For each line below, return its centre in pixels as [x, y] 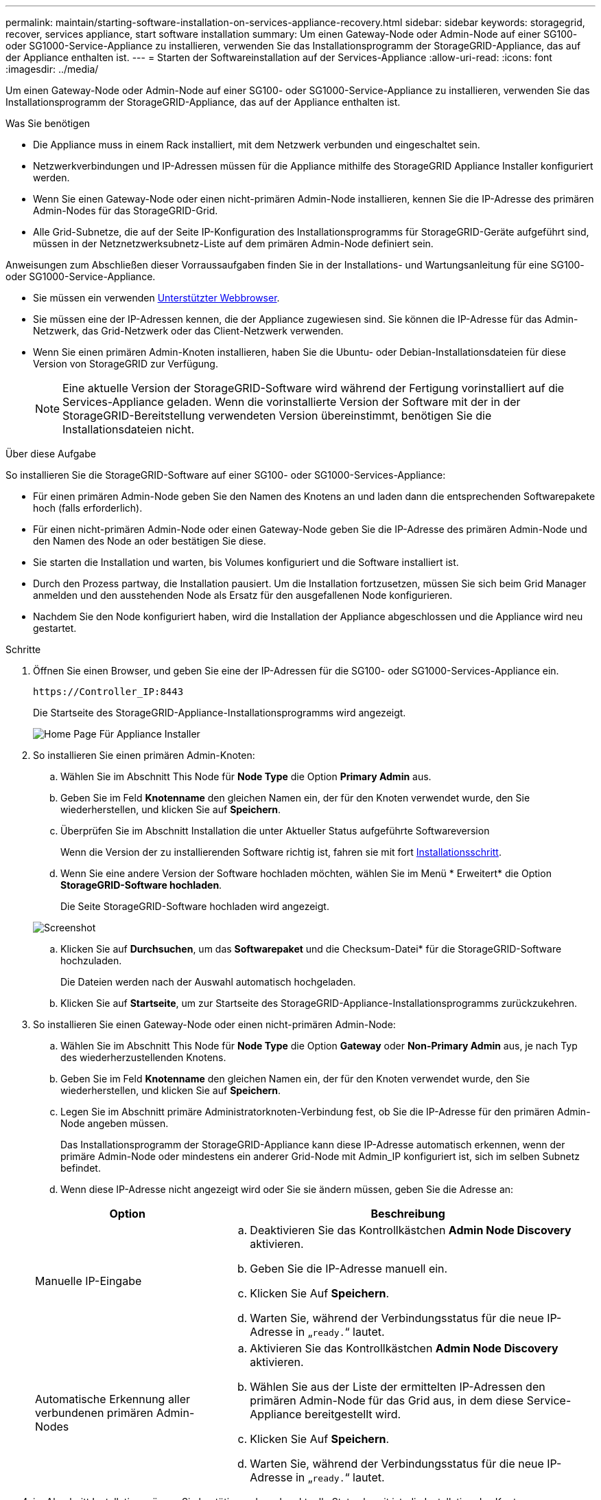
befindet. [81, 1168]
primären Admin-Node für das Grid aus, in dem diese [387, 1400]
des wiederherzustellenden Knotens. [143, 1057]
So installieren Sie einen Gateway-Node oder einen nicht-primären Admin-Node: [214, 1024]
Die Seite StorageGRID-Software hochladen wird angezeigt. [195, 906]
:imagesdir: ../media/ [52, 69]
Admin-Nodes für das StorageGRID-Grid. [126, 211]
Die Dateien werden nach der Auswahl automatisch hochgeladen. [208, 982]
